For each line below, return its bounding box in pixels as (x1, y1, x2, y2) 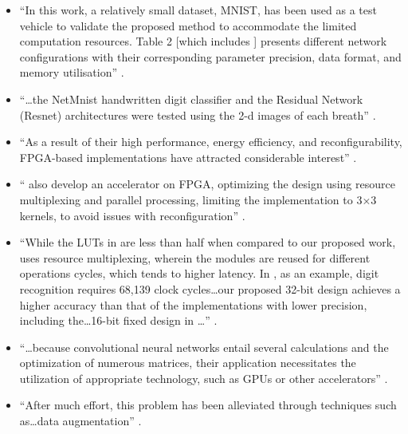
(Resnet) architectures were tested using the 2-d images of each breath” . (19, 106, 376, 123)
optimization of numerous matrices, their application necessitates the (19, 354, 356, 371)
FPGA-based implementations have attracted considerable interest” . (19, 148, 357, 165)
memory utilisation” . (19, 64, 124, 81)
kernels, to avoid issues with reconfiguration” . (19, 207, 245, 223)
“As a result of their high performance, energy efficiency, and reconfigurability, (19, 133, 402, 150)
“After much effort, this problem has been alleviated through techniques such (19, 397, 397, 413)
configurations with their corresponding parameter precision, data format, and (19, 48, 402, 65)
